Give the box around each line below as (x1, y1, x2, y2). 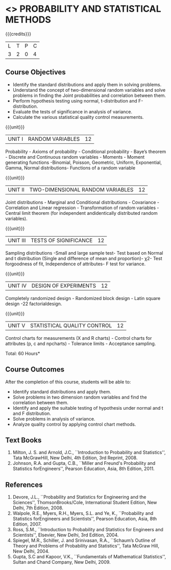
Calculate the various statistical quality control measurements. (12, 114, 144, 120)
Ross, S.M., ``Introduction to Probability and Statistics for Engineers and (12, 527, 163, 533)
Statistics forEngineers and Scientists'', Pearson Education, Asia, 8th (12, 516, 157, 522)
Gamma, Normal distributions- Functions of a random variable (5, 164, 136, 171)
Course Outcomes (5, 365, 65, 374)
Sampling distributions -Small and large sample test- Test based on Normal (5, 250, 163, 256)
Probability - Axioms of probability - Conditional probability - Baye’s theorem (5, 148, 166, 155)
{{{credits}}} (5, 31, 32, 37)
